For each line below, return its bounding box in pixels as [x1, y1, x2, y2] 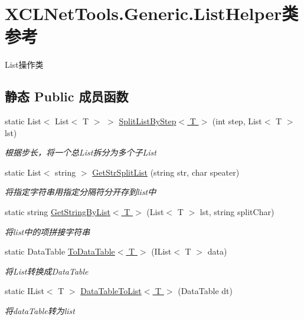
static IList [5, 285, 44, 297]
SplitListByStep [119, 115, 176, 127]
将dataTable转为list [5, 305, 75, 317]
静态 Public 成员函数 [5, 87, 129, 105]
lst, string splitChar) [200, 206, 274, 218]
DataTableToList [80, 285, 142, 297]
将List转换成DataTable [5, 265, 89, 277]
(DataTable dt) [178, 285, 233, 297]
